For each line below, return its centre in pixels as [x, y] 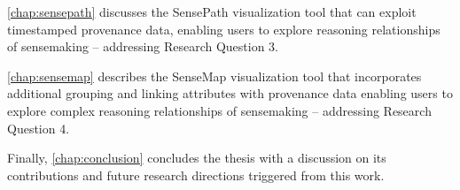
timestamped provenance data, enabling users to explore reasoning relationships [224, 29]
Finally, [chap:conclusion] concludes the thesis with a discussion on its [197, 158]
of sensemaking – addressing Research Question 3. [143, 46]
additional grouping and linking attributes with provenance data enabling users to [230, 93]
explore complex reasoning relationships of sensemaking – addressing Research [219, 110]
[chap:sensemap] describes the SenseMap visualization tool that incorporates [214, 76]
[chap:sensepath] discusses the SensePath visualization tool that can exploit [212, 11]
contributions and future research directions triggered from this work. [196, 175]
